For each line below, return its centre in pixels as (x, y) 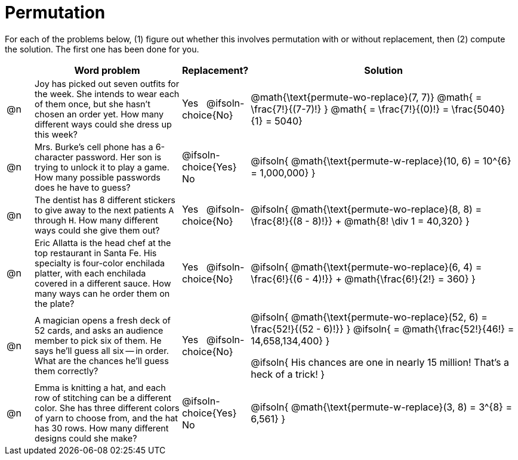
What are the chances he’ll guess (102, 360)
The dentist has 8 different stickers (105, 200)
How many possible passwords (98, 177)
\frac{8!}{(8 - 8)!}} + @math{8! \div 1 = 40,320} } (360, 221)
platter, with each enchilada (90, 273)
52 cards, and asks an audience (99, 330)
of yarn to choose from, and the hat (106, 418)
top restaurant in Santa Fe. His (96, 253)
